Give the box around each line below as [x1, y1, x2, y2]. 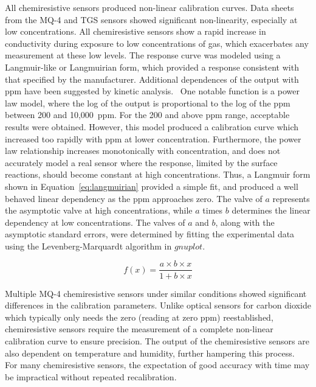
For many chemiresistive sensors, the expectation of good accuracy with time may [5, 358, 310, 371]
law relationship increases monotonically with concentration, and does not [5, 144, 281, 157]
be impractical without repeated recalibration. [5, 370, 177, 383]
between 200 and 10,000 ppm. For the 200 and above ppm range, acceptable [5, 108, 290, 121]
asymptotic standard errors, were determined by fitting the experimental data [5, 228, 295, 240]
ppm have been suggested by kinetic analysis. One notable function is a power [5, 85, 300, 97]
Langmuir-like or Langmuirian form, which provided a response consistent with [5, 60, 299, 73]
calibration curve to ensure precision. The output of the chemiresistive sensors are [5, 334, 309, 347]
